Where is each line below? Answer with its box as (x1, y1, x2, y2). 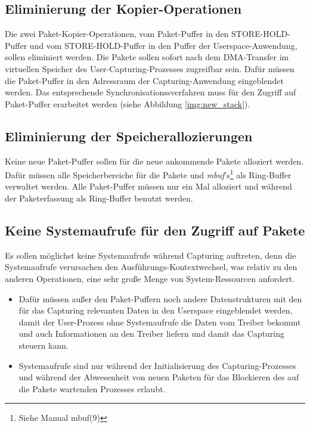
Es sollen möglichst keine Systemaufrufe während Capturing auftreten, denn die (5, 249, 296, 261)
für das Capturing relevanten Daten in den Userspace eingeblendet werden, (18, 304, 293, 317)
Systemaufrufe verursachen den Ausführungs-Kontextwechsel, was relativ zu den (5, 260, 297, 273)
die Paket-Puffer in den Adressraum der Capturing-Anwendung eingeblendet (5, 74, 284, 86)
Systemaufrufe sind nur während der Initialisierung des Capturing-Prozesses (18, 359, 296, 371)
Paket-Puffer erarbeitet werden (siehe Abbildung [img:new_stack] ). (5, 97, 250, 110)
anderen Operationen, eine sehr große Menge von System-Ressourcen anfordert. (5, 272, 295, 284)
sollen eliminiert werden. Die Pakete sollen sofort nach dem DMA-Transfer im (5, 51, 289, 63)
